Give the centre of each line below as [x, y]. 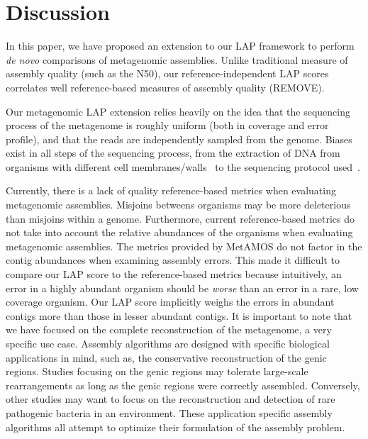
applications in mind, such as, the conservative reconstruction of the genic [166, 357]
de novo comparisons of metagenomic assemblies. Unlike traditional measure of [177, 59]
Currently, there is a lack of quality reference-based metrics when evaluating [171, 190]
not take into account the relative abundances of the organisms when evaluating [179, 232]
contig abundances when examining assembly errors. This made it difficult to [173, 260]
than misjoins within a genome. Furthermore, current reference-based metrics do [180, 218]
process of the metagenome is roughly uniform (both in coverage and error [167, 125]
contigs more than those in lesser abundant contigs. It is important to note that [179, 315]
